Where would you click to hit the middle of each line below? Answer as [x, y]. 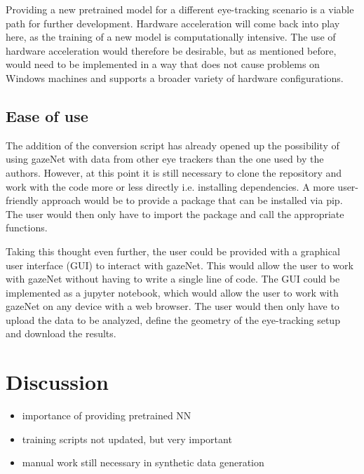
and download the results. [61, 333]
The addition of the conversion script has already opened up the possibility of [173, 145]
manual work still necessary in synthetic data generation [143, 462]
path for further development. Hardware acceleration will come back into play [173, 23]
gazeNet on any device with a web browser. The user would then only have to [173, 306]
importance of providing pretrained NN [107, 415]
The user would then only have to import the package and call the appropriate [175, 214]
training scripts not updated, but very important [127, 439]
